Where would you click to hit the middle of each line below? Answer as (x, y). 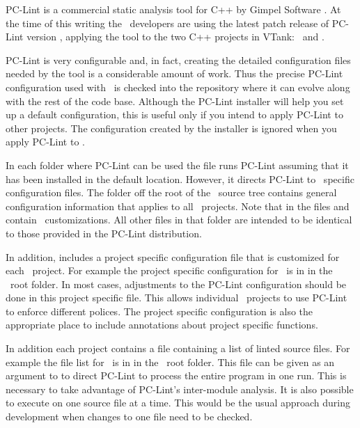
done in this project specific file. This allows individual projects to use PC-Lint (177, 298)
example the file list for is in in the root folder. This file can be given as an (170, 362)
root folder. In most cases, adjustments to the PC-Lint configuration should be (178, 284)
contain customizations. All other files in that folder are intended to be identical (179, 220)
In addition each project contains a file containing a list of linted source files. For (178, 348)
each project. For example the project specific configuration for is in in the (169, 270)
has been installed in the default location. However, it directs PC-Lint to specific (180, 179)
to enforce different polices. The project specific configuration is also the (159, 311)
